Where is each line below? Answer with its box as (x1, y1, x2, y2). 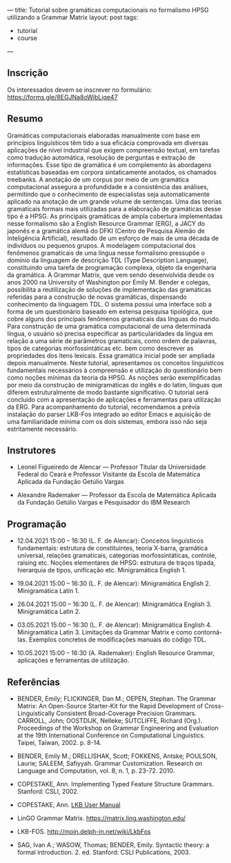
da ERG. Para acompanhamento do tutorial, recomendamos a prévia (7, 403, 200, 411)
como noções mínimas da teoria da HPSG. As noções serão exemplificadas (7, 373, 221, 382)
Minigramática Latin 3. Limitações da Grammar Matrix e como (17, 628, 193, 637)
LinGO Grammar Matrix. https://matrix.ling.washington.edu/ (17, 814, 186, 822)
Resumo (7, 113, 43, 125)
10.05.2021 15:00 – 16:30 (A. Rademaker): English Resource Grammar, (17, 649, 215, 657)
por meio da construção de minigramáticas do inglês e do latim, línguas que (7, 380, 223, 389)
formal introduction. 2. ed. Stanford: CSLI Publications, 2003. (17, 849, 191, 857)
